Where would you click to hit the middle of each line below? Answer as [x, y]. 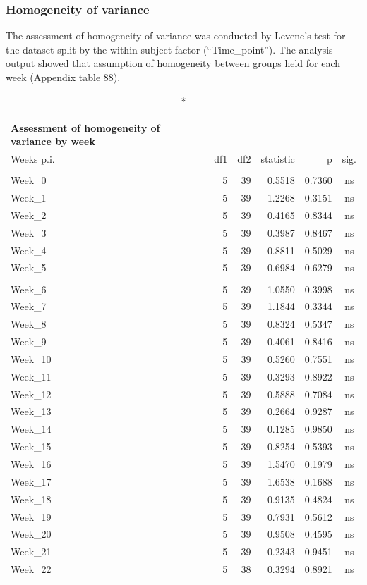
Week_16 [31, 463]
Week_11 [31, 376]
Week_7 [29, 306]
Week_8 [29, 324]
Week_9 [29, 341]
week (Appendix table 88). [63, 77]
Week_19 [31, 516]
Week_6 [29, 289]
